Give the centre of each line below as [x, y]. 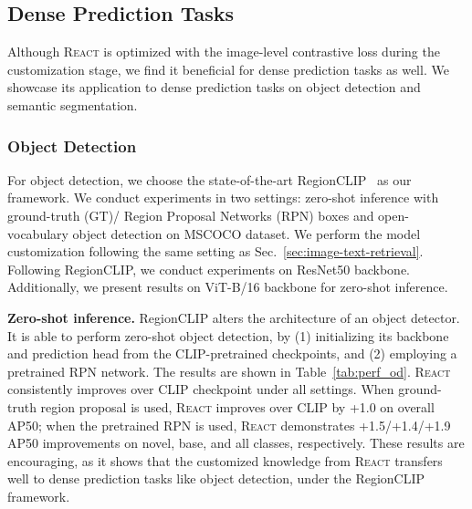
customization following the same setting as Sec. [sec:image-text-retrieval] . [215, 251]
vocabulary [38, 233]
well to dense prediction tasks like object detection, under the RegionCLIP [216, 478]
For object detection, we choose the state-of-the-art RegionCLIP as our [210, 179]
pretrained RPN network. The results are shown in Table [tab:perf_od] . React [229, 371]
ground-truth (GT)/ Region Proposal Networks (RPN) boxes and [191, 215]
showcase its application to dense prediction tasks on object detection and [214, 87]
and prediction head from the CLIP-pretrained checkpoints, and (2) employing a [232, 353]
